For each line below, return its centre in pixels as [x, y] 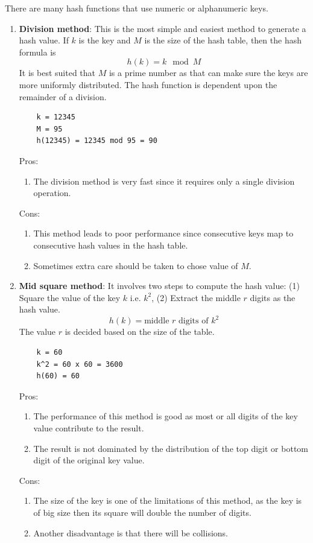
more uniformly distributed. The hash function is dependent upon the [148, 84]
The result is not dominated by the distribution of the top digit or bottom [171, 448]
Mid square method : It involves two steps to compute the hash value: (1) [159, 286]
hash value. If [44, 40]
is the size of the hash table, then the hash [223, 40]
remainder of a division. [63, 96]
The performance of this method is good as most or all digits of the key [166, 416]
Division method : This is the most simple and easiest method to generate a [163, 28]
